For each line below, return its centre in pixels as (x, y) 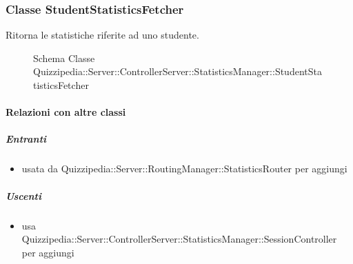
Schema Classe (64, 58)
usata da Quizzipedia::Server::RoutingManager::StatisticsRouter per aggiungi (184, 169)
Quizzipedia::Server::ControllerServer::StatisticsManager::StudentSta (178, 71)
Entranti (26, 139)
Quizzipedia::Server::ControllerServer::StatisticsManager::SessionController (179, 239)
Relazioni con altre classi (66, 112)
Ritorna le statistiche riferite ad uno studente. (102, 35)
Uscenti (23, 195)
